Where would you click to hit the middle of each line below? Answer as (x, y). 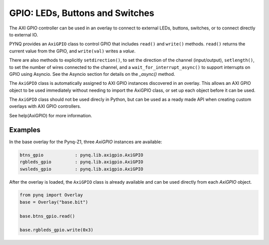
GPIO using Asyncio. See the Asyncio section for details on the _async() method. (92, 74)
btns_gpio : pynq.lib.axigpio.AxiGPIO (81, 155)
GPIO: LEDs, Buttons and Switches (82, 13)
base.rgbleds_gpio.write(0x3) (57, 230)
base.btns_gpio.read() (47, 216)
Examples (25, 130)
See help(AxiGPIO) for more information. (51, 115)
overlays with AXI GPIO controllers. (45, 106)
